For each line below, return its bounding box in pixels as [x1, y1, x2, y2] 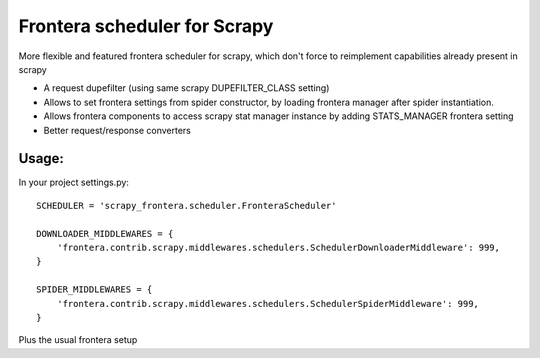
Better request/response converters [43, 124, 192, 136]
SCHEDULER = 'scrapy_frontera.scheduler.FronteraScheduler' [36, 200, 337, 211]
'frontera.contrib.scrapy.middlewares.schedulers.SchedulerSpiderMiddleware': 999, [56, 298, 480, 309]
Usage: [18, 150, 65, 167]
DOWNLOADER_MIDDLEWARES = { [36, 228, 174, 239]
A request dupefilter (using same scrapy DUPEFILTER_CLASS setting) [43, 82, 330, 94]
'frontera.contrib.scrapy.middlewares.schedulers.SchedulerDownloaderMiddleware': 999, [56, 241, 500, 253]
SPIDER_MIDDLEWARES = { [36, 284, 153, 295]
